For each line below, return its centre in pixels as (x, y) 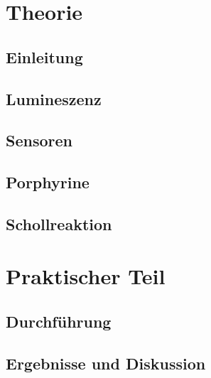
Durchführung (59, 322)
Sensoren (39, 140)
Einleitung (44, 56)
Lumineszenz (54, 98)
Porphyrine (48, 182)
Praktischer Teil (86, 276)
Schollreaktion (59, 223)
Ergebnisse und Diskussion (106, 363)
